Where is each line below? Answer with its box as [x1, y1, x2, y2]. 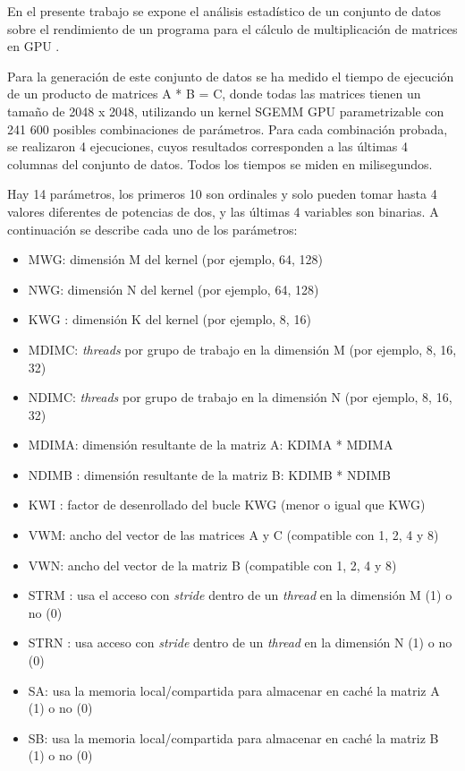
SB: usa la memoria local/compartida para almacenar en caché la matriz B [28, 728, 439, 747]
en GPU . [7, 37, 60, 56]
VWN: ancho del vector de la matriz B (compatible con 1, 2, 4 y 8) [28, 555, 397, 574]
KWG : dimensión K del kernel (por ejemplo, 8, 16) [28, 310, 311, 329]
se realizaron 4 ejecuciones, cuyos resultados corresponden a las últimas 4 [7, 137, 408, 156]
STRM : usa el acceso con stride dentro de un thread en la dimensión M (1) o [28, 586, 452, 604]
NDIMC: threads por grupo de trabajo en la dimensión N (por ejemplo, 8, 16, [28, 388, 452, 407]
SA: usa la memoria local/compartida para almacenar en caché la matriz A [28, 681, 440, 699]
